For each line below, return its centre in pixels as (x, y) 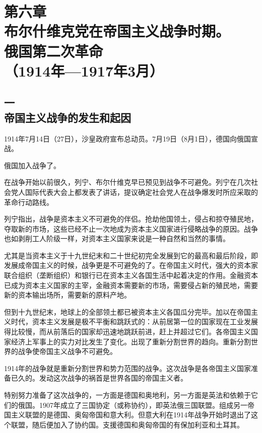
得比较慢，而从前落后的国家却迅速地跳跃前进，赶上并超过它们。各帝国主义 (127, 332)
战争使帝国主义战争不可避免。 (67, 351)
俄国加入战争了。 (32, 165)
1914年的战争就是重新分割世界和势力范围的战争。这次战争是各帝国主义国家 (127, 368)
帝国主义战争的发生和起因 (68, 117)
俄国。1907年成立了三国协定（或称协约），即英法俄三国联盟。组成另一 (133, 405)
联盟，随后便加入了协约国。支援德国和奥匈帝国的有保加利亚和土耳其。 (127, 424)
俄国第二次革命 (54, 51)
